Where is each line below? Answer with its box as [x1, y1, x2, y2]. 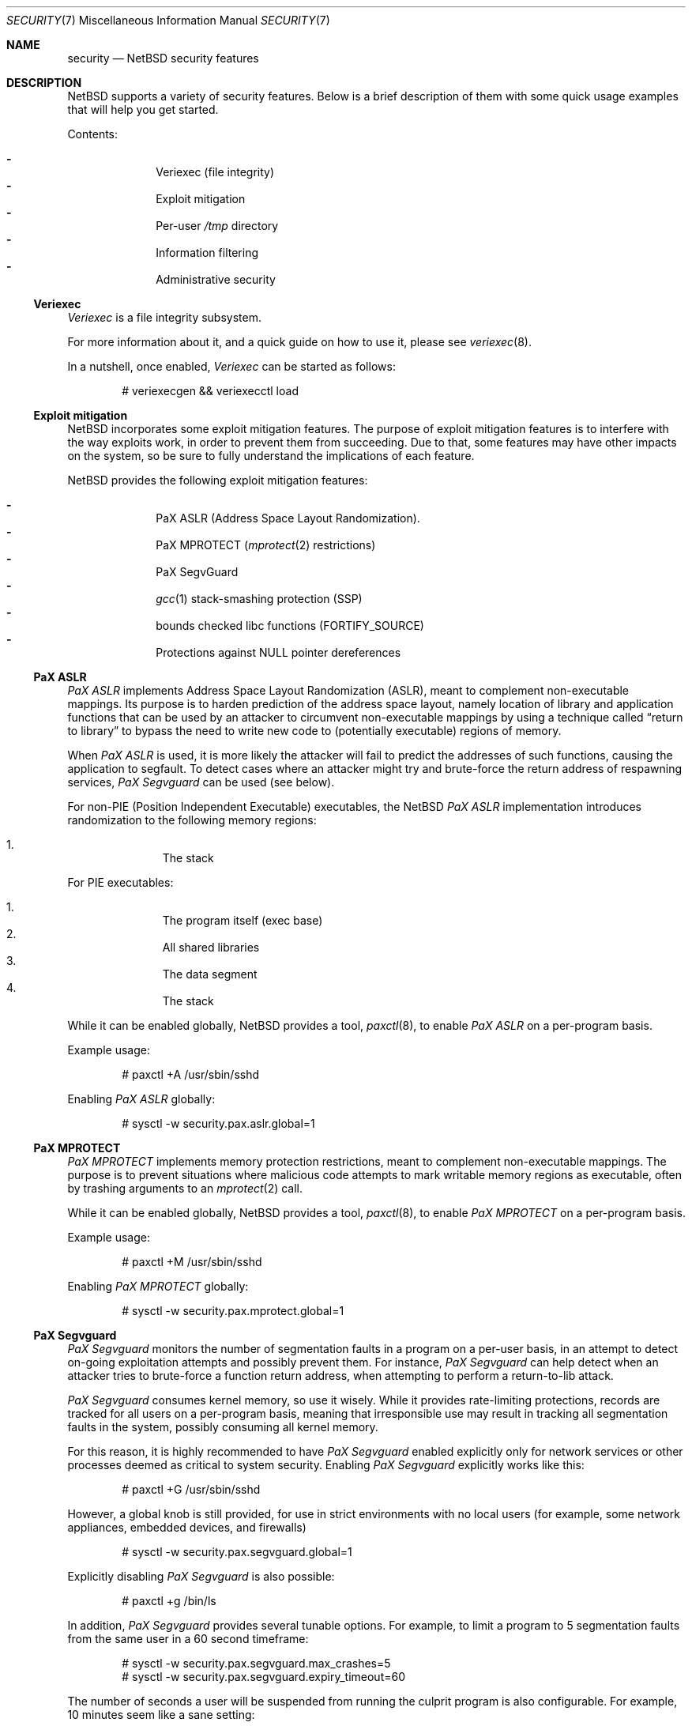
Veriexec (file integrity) [156, 165, 275, 179]
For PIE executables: [67, 876, 174, 889]
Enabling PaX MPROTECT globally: [67, 1279, 249, 1293]
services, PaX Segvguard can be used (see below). [67, 775, 335, 789]
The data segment [162, 967, 258, 981]
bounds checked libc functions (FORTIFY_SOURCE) [156, 619, 424, 632]
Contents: [67, 127, 118, 141]
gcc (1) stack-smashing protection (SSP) [156, 592, 363, 605]
